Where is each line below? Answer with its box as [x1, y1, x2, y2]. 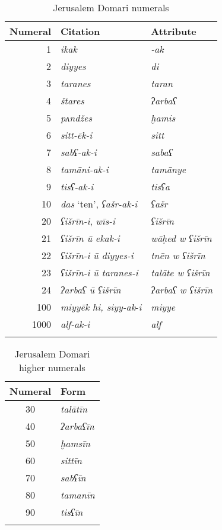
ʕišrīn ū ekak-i [61, 231, 120, 245]
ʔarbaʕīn [61, 419, 94, 433]
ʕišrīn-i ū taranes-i [61, 266, 138, 279]
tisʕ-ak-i [61, 180, 94, 193]
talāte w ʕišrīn [151, 266, 210, 279]
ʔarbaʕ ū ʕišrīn [61, 283, 121, 296]
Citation [61, 24, 100, 38]
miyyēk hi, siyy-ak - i [61, 300, 142, 314]
